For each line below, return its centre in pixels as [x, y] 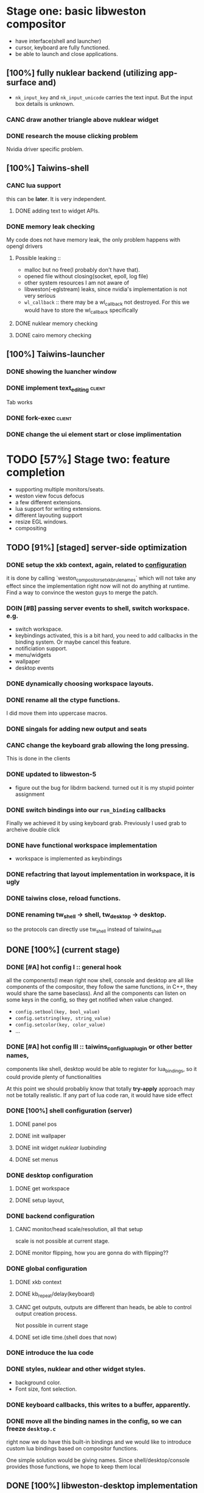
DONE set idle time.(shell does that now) [66, 1337]
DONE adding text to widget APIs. [57, 211]
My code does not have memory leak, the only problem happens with [93, 239]
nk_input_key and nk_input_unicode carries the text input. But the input [104, 97]
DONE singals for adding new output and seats [77, 729]
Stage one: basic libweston [76, 11]
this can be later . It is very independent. [56, 198]
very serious [40, 295]
